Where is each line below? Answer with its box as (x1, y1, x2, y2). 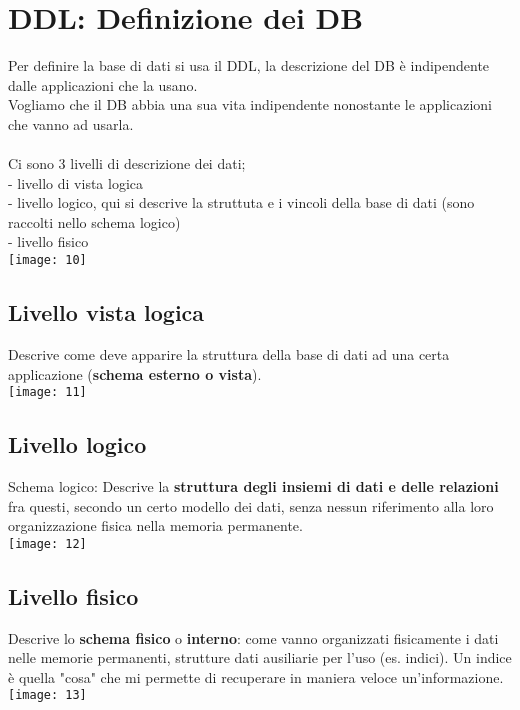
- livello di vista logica (8, 172, 144, 193)
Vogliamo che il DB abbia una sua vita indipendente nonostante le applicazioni (8, 94, 492, 115)
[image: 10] (8, 253, 87, 268)
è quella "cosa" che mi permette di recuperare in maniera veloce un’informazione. (8, 666, 504, 687)
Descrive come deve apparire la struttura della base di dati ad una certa (8, 343, 450, 364)
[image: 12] (8, 536, 87, 551)
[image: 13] (8, 688, 87, 703)
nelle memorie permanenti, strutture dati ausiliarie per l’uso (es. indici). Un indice (8, 647, 512, 668)
